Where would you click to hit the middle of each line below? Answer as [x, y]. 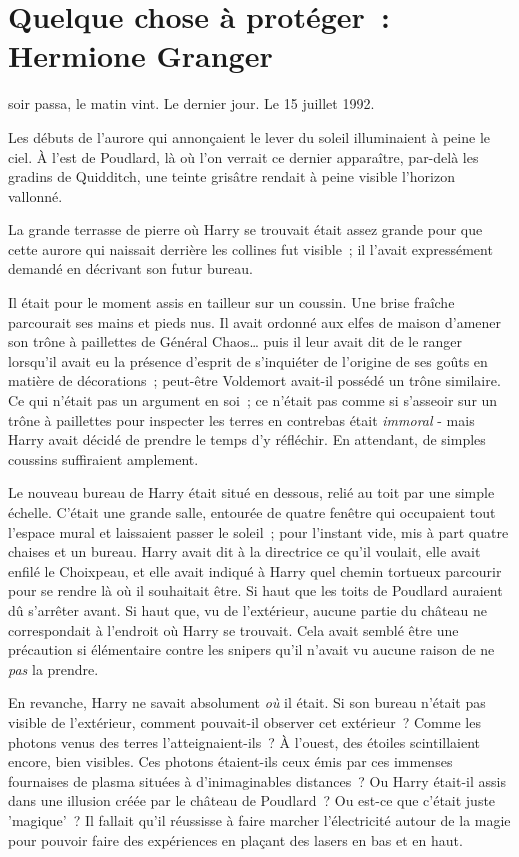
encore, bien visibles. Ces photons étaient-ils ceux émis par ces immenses [230, 761]
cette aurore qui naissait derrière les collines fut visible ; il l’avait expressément [250, 248]
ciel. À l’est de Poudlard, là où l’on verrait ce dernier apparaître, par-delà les [243, 156]
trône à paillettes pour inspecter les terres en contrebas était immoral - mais [241, 419]
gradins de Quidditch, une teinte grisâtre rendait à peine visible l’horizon [231, 176]
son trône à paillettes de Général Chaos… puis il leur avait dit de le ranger [235, 341]
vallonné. [35, 195]
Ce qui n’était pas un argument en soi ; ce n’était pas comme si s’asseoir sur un [253, 400]
